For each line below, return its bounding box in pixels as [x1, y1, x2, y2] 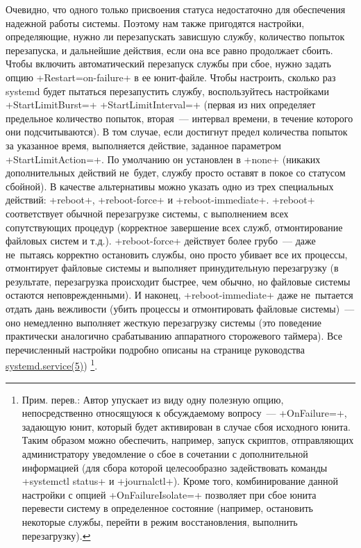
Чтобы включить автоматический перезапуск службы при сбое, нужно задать [6, 56, 331, 71]
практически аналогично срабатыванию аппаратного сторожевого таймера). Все [6, 329, 342, 343]
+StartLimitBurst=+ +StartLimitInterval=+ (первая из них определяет [6, 97, 316, 112]
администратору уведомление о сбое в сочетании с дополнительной [22, 447, 308, 461]
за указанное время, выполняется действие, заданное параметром [6, 138, 281, 152]
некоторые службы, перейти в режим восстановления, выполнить [22, 515, 298, 529]
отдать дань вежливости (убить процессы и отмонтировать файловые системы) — [6, 301, 355, 316]
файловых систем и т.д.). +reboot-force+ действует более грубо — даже [6, 233, 316, 248]
